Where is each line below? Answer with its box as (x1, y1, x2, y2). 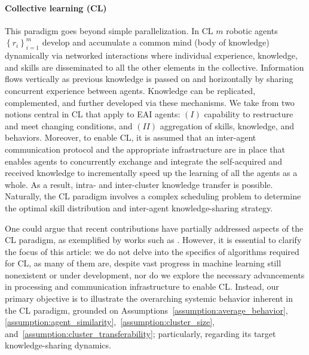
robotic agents (226, 24, 278, 37)
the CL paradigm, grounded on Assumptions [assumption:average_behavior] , (5, 304, 288, 316)
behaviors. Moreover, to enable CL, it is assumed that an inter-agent (5, 131, 256, 144)
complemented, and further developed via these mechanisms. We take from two (5, 96, 295, 108)
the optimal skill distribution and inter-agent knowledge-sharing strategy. (5, 201, 273, 214)
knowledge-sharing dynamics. (5, 339, 111, 351)
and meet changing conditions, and (5, 119, 133, 132)
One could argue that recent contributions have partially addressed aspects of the (5, 222, 304, 234)
